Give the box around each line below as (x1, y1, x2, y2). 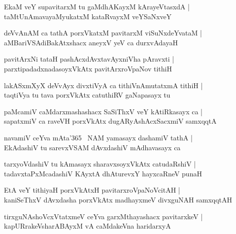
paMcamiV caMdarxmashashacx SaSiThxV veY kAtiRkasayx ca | (4, 106, 202, 116)
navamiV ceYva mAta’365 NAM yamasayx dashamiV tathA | (4, 132, 193, 142)
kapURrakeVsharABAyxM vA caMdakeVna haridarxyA (4, 221, 171, 231)
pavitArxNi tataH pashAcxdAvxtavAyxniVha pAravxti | (4, 54, 174, 64)
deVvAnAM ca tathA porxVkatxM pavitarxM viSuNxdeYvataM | (4, 28, 202, 38)
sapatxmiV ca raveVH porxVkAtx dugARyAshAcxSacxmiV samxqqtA (4, 116, 217, 126)
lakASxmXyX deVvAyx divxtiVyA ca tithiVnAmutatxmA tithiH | (4, 80, 203, 90)
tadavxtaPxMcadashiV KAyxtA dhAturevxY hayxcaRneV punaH (4, 168, 202, 178)
